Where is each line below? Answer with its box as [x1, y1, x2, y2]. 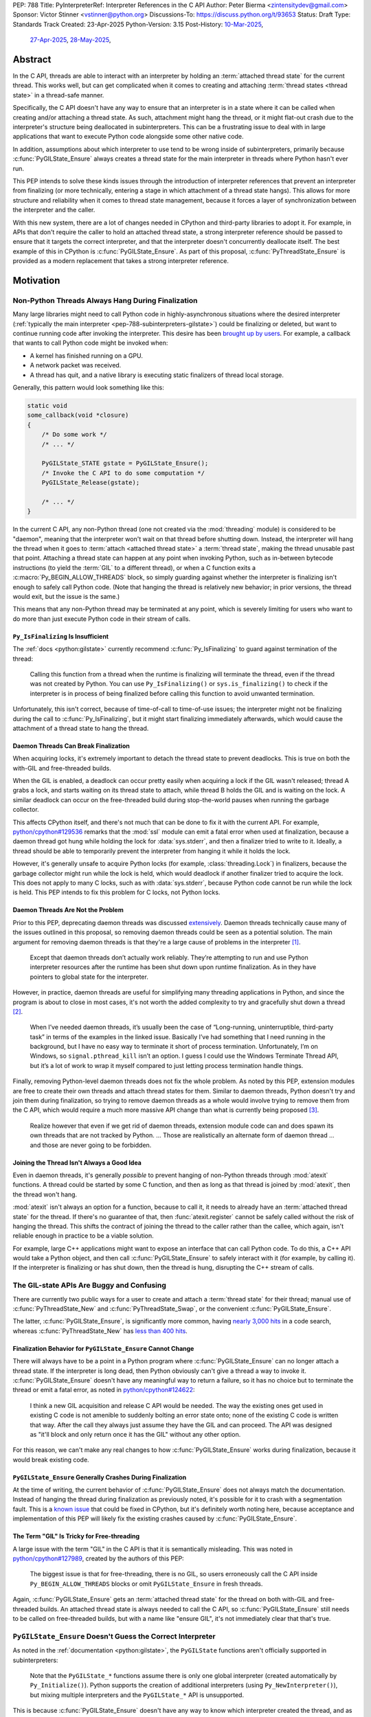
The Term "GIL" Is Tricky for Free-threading [12, 1532, 140, 1540]
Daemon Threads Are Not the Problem [12, 906, 124, 914]
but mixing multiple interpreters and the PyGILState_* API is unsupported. [30, 1690, 244, 1699]
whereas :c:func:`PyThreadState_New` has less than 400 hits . [12, 1326, 188, 1335]
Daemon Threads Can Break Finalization [12, 742, 130, 750]
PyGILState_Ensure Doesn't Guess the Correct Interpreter [12, 1631, 216, 1641]
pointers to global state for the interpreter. [30, 973, 149, 981]
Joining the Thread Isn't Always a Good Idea [12, 1158, 142, 1167]
